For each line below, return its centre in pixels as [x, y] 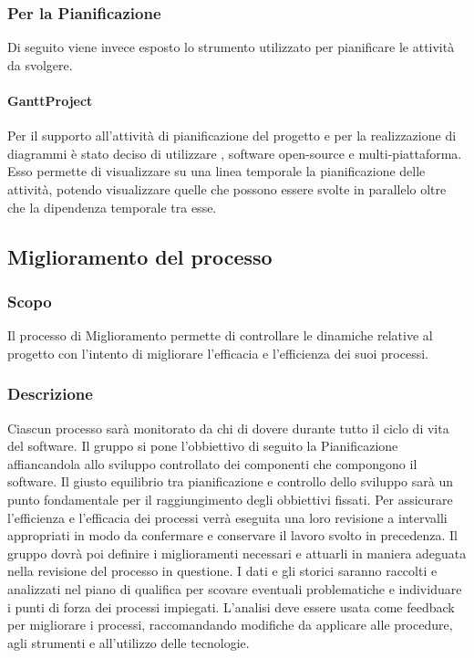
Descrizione [50, 394]
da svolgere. [40, 64]
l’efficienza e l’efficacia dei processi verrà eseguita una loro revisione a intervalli [227, 517]
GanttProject [50, 100]
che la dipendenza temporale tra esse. [112, 207]
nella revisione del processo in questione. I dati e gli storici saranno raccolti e [222, 571]
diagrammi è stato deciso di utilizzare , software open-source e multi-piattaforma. [235, 153]
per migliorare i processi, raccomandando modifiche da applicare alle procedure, [230, 625]
